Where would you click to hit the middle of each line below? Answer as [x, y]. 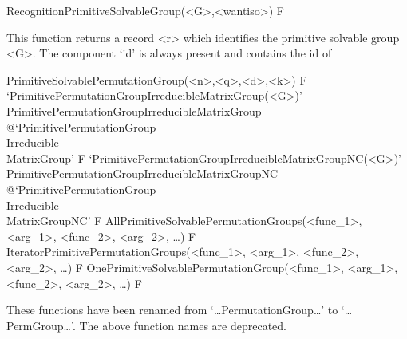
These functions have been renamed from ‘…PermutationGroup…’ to [172, 310]
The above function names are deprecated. [183, 325]
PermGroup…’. [41, 325]
